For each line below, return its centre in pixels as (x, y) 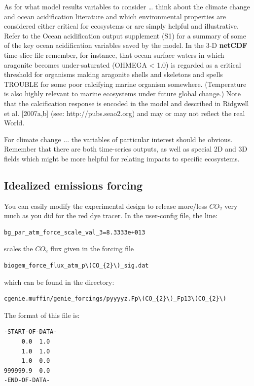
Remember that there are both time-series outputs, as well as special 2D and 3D (126, 149)
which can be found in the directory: (59, 282)
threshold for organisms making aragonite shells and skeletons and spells (113, 74)
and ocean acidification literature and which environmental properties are (115, 16)
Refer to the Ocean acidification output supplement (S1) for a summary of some (125, 35)
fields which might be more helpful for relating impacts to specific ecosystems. (122, 158)
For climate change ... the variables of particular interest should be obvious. (118, 139)
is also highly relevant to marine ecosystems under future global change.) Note (123, 94)
